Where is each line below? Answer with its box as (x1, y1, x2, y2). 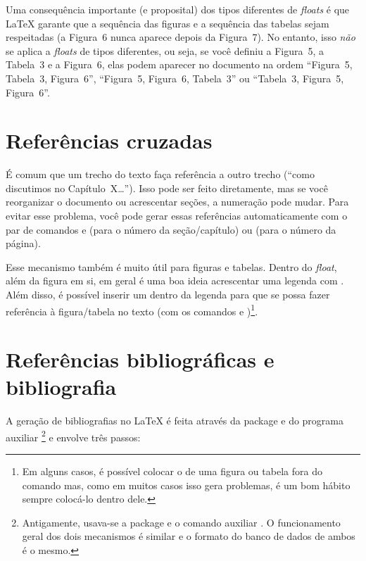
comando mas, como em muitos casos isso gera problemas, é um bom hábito (22, 477, 351, 492)
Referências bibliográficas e (6, 345, 274, 374)
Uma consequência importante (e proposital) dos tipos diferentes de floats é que (6, 2, 350, 16)
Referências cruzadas (6, 126, 213, 155)
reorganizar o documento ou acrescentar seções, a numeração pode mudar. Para (6, 194, 349, 209)
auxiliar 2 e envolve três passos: (6, 427, 141, 444)
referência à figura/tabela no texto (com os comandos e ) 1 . (6, 301, 258, 318)
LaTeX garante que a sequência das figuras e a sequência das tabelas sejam (6, 15, 329, 30)
